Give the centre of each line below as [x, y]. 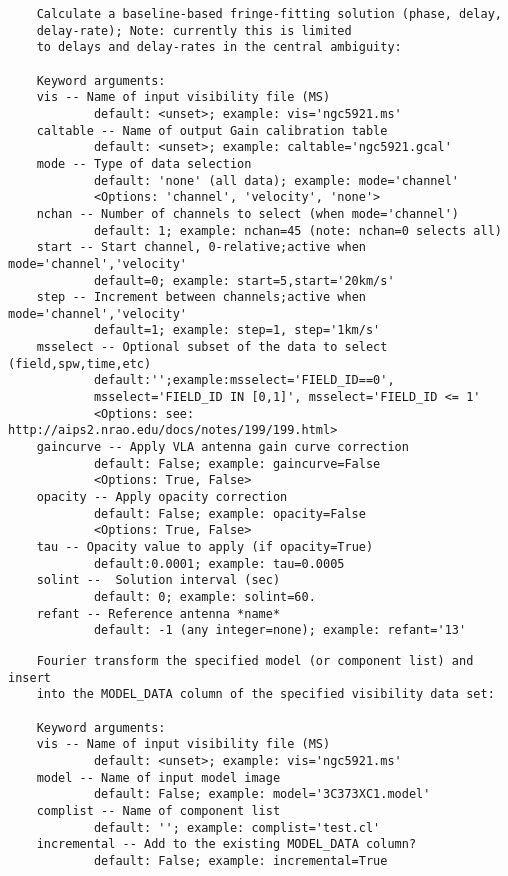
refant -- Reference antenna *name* [158, 613]
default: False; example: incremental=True [240, 860]
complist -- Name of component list [158, 810]
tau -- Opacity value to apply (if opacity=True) [205, 547]
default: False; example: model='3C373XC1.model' [262, 794]
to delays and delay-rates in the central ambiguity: [219, 47]
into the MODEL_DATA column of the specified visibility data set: [265, 694]
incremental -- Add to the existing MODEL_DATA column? [226, 844]
